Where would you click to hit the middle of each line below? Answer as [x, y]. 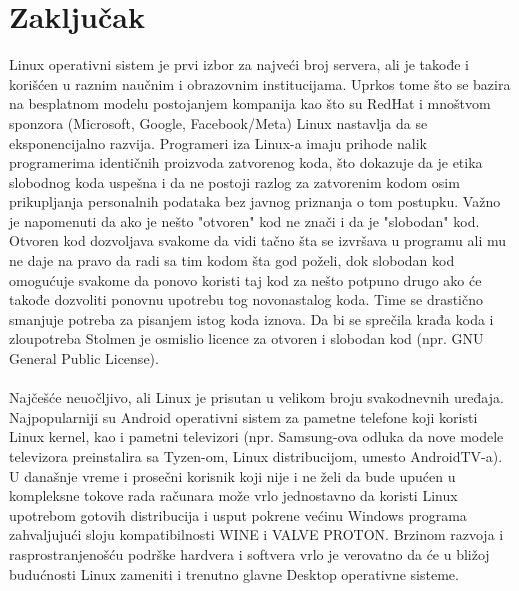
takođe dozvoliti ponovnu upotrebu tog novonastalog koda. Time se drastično [246, 299]
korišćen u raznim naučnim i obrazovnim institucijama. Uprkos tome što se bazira [260, 83]
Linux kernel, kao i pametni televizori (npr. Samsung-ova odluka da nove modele [256, 436]
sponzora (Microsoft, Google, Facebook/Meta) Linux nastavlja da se [218, 122]
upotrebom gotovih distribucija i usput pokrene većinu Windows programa [238, 514]
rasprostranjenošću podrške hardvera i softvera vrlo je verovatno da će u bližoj [249, 553]
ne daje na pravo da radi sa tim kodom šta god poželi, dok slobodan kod [232, 260]
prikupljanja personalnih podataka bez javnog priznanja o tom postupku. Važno [255, 201]
